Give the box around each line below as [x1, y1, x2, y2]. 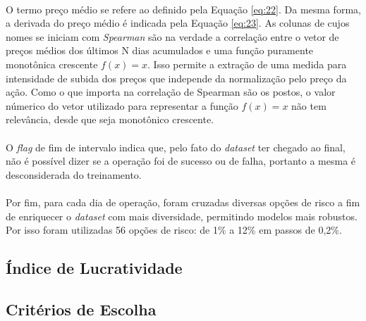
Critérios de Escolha [6, 298, 157, 320]
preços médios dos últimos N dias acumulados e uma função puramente [6, 43, 314, 58]
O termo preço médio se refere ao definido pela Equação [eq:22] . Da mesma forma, [6, 1, 361, 16]
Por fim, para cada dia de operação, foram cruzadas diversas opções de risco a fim [6, 194, 360, 209]
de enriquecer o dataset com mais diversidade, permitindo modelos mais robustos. [6, 208, 358, 223]
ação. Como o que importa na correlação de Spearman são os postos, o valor [6, 84, 336, 99]
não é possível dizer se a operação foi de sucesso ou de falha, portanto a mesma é [6, 153, 356, 168]
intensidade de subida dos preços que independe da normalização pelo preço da [6, 70, 347, 85]
